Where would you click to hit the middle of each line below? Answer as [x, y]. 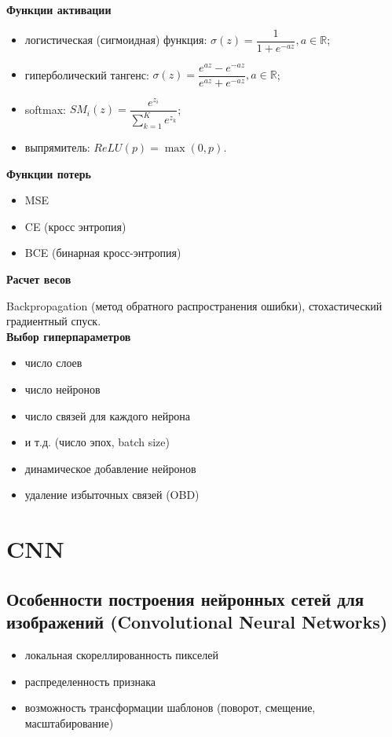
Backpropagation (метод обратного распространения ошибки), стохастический [194, 305]
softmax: [45, 109]
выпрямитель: [57, 147]
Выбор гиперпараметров [69, 336]
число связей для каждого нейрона [107, 415]
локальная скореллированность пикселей [121, 654]
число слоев [53, 363]
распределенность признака [90, 681]
